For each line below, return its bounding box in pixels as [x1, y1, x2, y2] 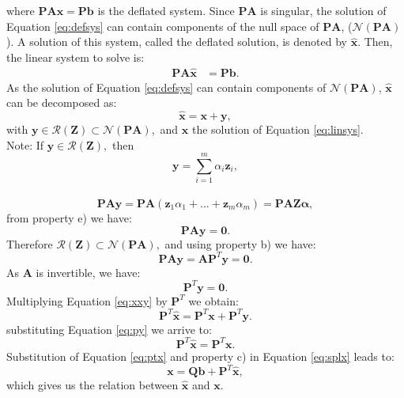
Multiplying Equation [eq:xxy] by [6, 292, 168, 309]
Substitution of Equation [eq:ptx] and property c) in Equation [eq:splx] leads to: [6, 347, 395, 364]
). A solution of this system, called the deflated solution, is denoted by [6, 33, 347, 50]
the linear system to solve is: [6, 48, 145, 65]
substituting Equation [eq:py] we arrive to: [6, 320, 212, 337]
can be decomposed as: [6, 94, 117, 111]
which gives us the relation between [6, 377, 179, 392]
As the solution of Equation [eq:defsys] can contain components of [6, 78, 327, 95]
